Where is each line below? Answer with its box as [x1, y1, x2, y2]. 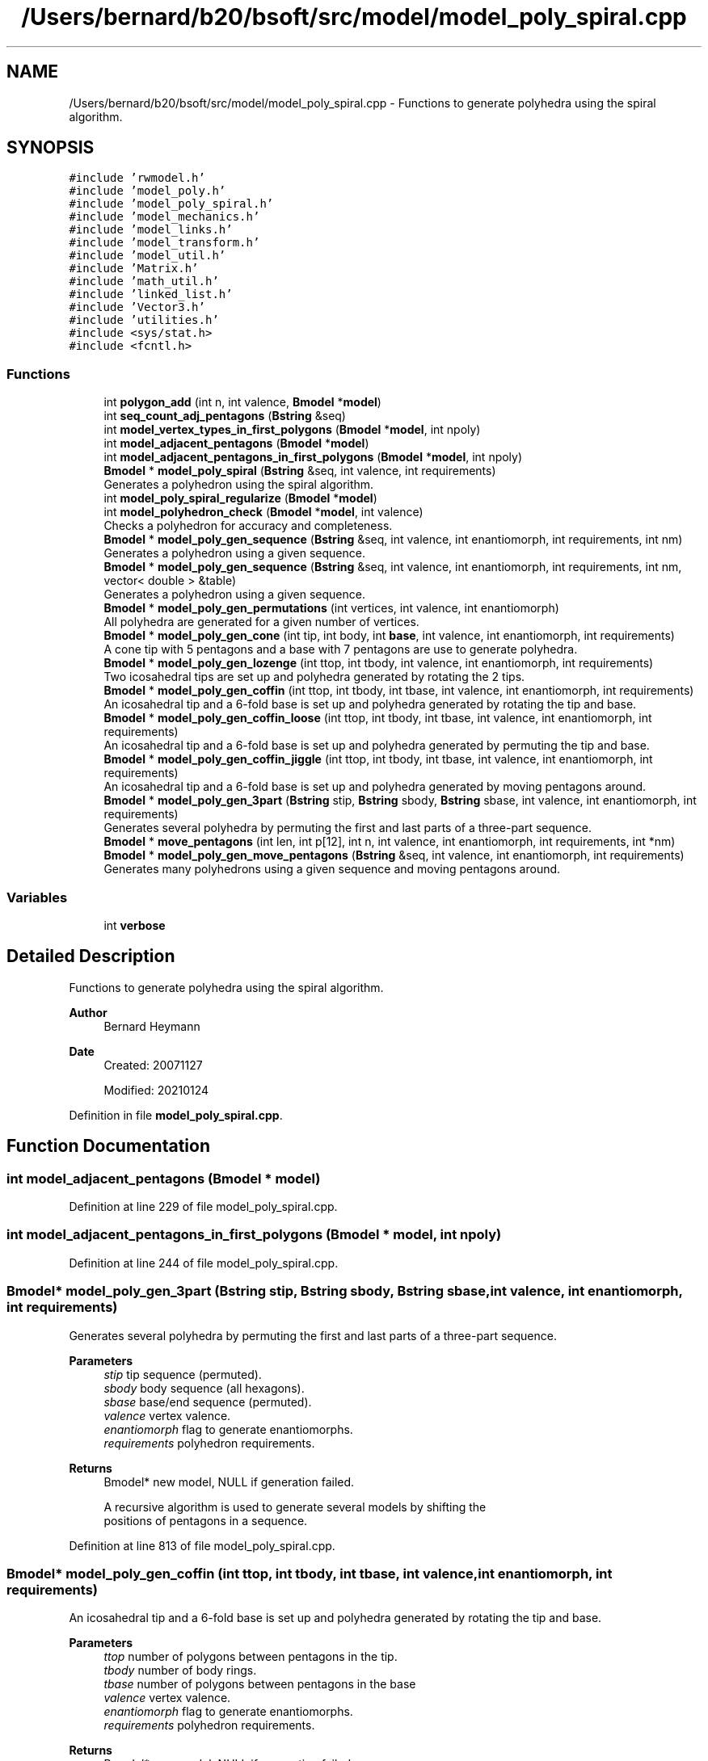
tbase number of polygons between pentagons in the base [103, 1677, 416, 1692]
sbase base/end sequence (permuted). [103, 1394, 312, 1409]
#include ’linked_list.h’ [69, 288, 233, 301]
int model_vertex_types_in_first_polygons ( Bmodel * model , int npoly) [103, 422, 481, 437]
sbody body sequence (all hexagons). [103, 1381, 305, 1395]
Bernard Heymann [103, 1019, 200, 1033]
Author [69, 1005, 107, 1019]
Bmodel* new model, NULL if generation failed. [103, 1474, 355, 1489]
